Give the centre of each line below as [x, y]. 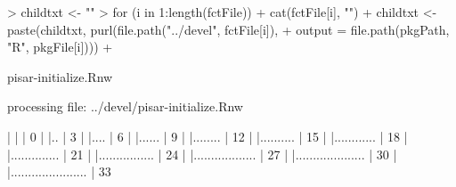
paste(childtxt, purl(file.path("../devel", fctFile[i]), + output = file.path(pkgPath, [228, 29]
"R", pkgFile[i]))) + [60, 47]
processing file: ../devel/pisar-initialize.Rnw [125, 106]
